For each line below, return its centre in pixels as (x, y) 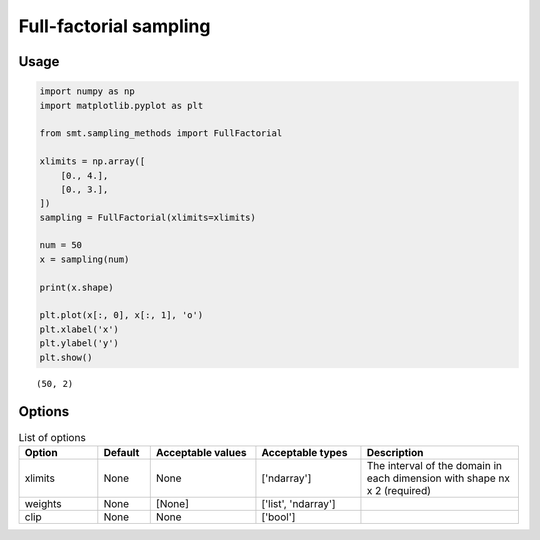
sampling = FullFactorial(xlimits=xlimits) (148, 217)
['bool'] (278, 517)
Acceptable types (304, 452)
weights (43, 503)
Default (121, 452)
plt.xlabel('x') (79, 329)
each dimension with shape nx (438, 478)
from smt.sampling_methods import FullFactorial (161, 133)
